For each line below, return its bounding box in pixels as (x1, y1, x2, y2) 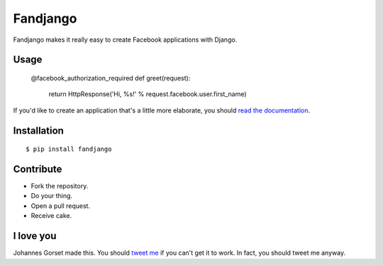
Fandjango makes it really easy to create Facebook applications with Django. (13, 35, 238, 44)
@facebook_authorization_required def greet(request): (30, 74, 191, 82)
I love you (13, 230, 57, 242)
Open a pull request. (30, 202, 91, 210)
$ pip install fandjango (26, 145, 112, 154)
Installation (13, 125, 64, 137)
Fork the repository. (30, 182, 89, 190)
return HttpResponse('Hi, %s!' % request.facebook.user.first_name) (48, 90, 248, 98)
